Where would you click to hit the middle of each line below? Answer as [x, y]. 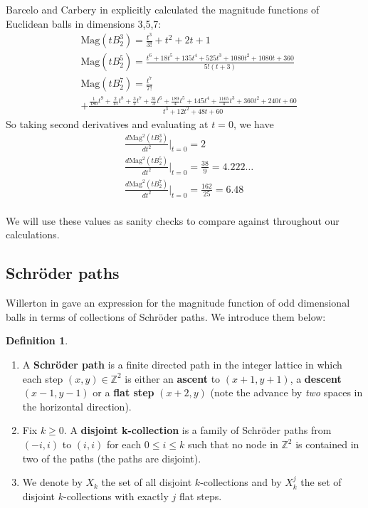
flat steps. [200, 496]
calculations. [33, 234]
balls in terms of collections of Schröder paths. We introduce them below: [166, 316]
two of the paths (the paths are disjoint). [112, 458]
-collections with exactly [116, 496]
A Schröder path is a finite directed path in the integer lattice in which [182, 365]
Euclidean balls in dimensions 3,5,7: [84, 23]
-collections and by [241, 482]
